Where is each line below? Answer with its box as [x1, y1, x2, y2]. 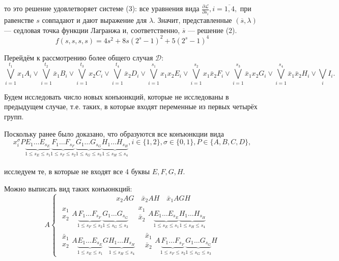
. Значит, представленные [153, 14, 232, 25]
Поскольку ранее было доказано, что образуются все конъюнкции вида [4, 128, 224, 139]
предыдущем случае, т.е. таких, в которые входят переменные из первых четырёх [4, 101, 258, 112]
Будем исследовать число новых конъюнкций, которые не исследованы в [4, 91, 229, 102]
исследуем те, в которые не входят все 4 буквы [4, 166, 150, 177]
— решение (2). [187, 24, 237, 35]
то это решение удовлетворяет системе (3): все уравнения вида [4, 3, 200, 13]
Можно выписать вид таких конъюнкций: [4, 183, 132, 194]
